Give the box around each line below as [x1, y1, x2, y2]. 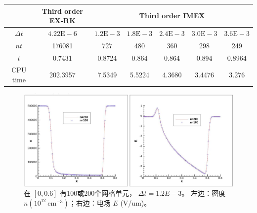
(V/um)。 [120, 197, 151, 208]
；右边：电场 [69, 197, 111, 208]
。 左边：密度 [181, 188, 226, 198]
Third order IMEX [139, 10, 205, 21]
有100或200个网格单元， [60, 188, 136, 198]
